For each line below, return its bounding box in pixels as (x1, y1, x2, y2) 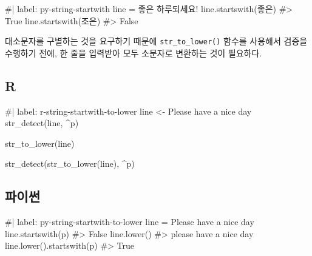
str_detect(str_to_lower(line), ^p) (5, 157, 135, 170)
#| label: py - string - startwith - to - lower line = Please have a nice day (5, 215, 254, 228)
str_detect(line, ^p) (5, 116, 79, 129)
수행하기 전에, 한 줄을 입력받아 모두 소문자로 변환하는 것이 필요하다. (5, 46, 262, 59)
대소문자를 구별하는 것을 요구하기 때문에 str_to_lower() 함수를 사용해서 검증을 (5, 35, 308, 47)
